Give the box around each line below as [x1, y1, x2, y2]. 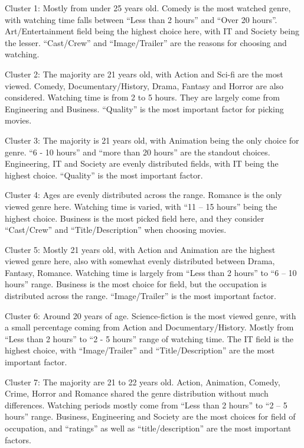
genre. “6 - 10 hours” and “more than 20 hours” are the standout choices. [5, 145, 270, 158]
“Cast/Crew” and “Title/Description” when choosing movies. [5, 223, 227, 236]
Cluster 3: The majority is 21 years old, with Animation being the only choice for [5, 134, 299, 146]
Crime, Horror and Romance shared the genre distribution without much [5, 387, 269, 400]
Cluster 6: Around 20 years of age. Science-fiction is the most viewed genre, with [5, 309, 296, 322]
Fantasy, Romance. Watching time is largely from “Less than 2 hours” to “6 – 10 [5, 266, 297, 278]
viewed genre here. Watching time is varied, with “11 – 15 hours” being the [5, 200, 277, 212]
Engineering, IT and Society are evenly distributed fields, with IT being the [5, 157, 279, 170]
